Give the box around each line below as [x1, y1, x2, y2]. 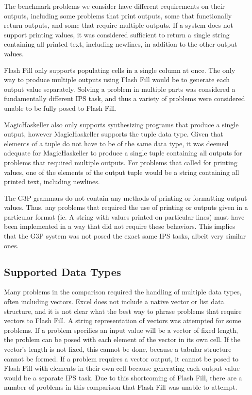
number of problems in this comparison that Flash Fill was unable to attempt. [4, 382, 237, 392]
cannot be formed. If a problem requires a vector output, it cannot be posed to [4, 353, 238, 363]
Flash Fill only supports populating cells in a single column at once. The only [4, 65, 235, 75]
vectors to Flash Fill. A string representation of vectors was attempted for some [4, 315, 241, 326]
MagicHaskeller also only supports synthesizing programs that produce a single [4, 119, 239, 129]
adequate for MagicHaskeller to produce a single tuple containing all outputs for [4, 148, 242, 158]
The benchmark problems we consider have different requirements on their [4, 1, 225, 11]
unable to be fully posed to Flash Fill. [4, 103, 117, 113]
